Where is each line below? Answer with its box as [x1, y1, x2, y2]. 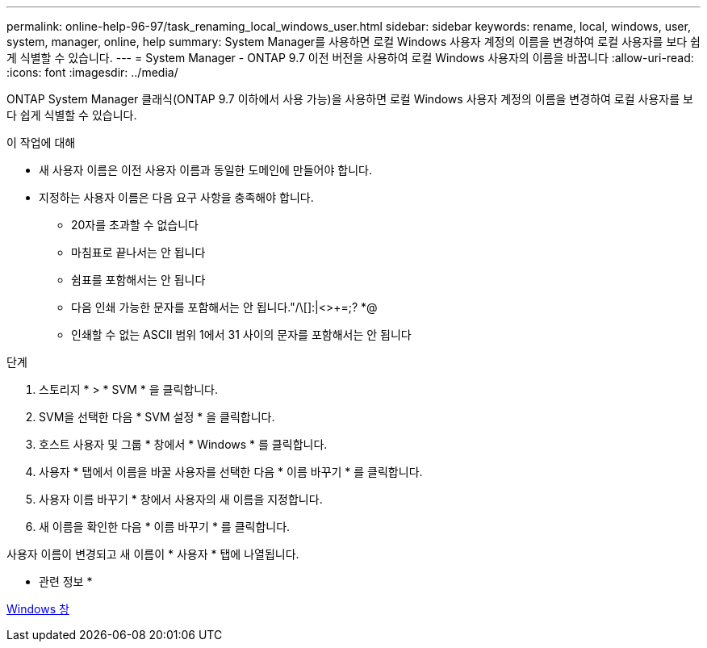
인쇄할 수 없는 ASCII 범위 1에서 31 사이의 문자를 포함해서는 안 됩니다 [71, 328, 412, 341]
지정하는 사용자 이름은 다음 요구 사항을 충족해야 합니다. [39, 190, 314, 204]
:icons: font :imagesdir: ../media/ [6, 65, 178, 79]
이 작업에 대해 [6, 136, 76, 149]
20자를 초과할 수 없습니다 [71, 218, 199, 232]
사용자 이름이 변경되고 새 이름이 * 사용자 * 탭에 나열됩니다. [6, 547, 299, 561]
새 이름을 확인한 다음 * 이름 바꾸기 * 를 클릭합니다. [39, 520, 291, 533]
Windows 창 [6, 602, 69, 616]
